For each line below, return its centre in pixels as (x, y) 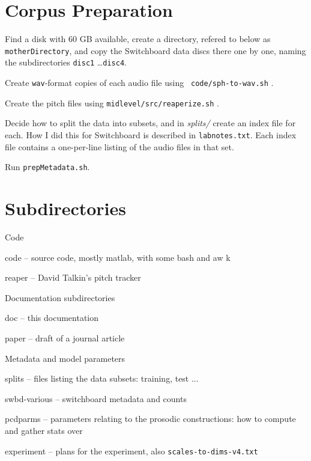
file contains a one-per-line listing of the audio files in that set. (119, 146)
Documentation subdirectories (60, 297)
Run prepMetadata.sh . (47, 167)
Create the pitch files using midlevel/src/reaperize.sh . (112, 102)
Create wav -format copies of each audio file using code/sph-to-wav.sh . (139, 83)
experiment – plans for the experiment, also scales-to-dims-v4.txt (131, 450)
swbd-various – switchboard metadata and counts (96, 398)
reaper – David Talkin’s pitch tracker (73, 277)
